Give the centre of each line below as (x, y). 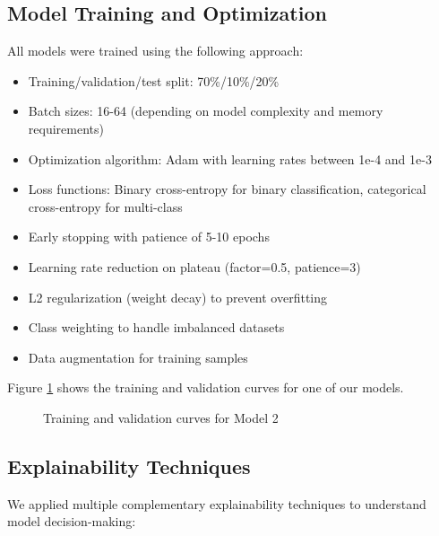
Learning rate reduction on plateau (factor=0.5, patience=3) (194, 266)
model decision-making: (72, 521)
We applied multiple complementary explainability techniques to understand (217, 503)
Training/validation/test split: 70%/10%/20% (154, 80)
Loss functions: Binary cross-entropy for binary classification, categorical (227, 189)
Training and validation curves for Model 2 (161, 417)
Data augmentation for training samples (138, 357)
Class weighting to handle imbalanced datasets (156, 327)
